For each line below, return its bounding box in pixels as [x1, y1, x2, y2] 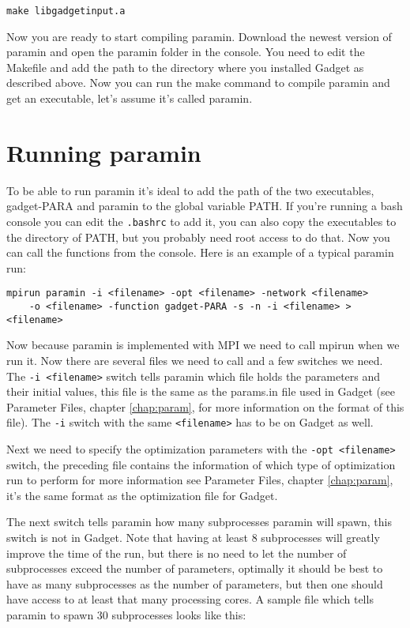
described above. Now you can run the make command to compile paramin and [6, 74, 390, 91]
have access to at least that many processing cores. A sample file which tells [6, 591, 374, 607]
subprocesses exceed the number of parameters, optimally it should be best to [6, 560, 383, 577]
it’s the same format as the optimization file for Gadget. [6, 487, 278, 503]
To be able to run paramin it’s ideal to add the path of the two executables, [6, 182, 374, 198]
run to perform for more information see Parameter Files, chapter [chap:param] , [6, 472, 393, 488]
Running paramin [6, 136, 201, 168]
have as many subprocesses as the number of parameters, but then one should [6, 575, 383, 592]
